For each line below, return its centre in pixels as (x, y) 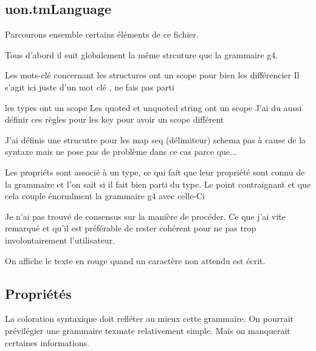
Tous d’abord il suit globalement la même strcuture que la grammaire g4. (142, 54)
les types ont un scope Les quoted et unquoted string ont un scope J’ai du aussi (153, 107)
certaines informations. (47, 342)
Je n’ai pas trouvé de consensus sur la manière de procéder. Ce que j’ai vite (145, 216)
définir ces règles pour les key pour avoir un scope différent (115, 119)
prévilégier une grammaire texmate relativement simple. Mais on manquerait (148, 330)
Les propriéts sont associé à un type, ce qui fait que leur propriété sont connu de (155, 172)
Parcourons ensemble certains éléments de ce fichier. (102, 34)
